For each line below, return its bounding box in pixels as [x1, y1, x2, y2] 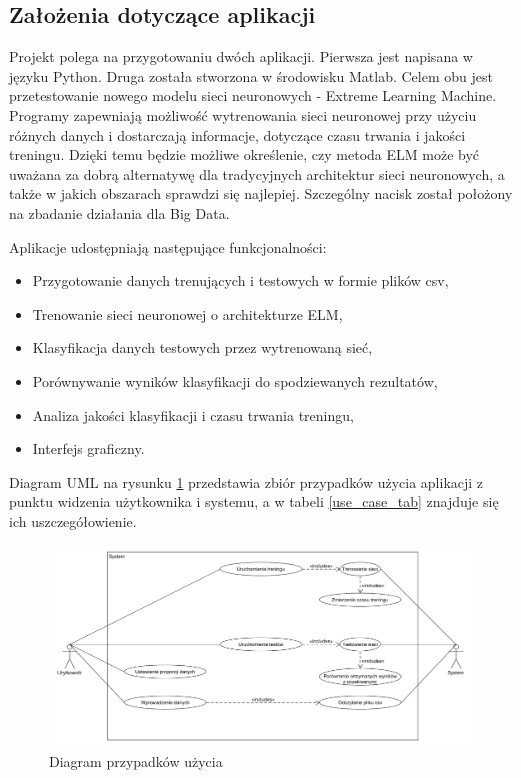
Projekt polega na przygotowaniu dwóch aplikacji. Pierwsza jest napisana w [9, 46, 473, 67]
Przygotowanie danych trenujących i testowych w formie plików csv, [32, 270, 449, 291]
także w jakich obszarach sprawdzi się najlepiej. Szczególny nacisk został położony [9, 183, 513, 204]
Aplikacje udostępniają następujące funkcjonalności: [9, 236, 327, 257]
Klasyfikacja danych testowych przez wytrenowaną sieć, [32, 337, 373, 358]
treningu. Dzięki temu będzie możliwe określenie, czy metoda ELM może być [9, 144, 480, 165]
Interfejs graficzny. [32, 438, 145, 459]
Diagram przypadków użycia [49, 750, 223, 771]
